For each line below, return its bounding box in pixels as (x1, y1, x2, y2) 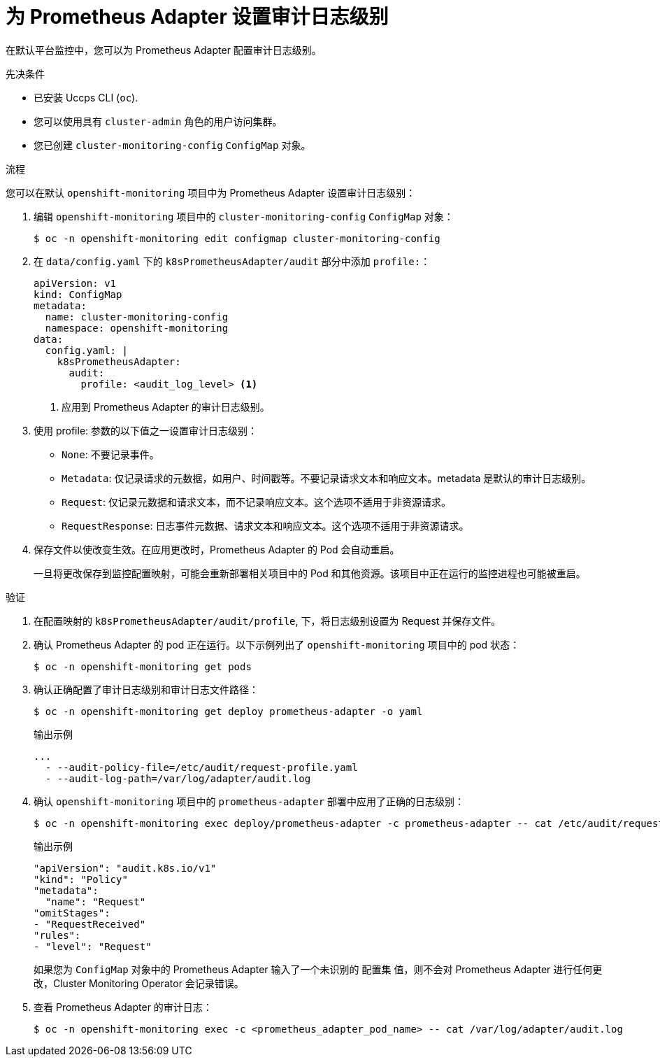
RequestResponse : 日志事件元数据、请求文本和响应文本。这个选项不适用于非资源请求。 (62, 519, 469, 532)
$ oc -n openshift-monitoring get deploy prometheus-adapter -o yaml (34, 705, 423, 717)
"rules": (34, 929, 81, 941)
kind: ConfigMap (34, 288, 122, 300)
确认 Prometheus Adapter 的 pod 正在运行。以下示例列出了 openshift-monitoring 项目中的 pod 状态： (34, 638, 520, 651)
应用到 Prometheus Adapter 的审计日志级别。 (62, 400, 270, 413)
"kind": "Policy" (34, 873, 128, 885)
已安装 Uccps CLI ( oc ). (34, 91, 138, 104)
